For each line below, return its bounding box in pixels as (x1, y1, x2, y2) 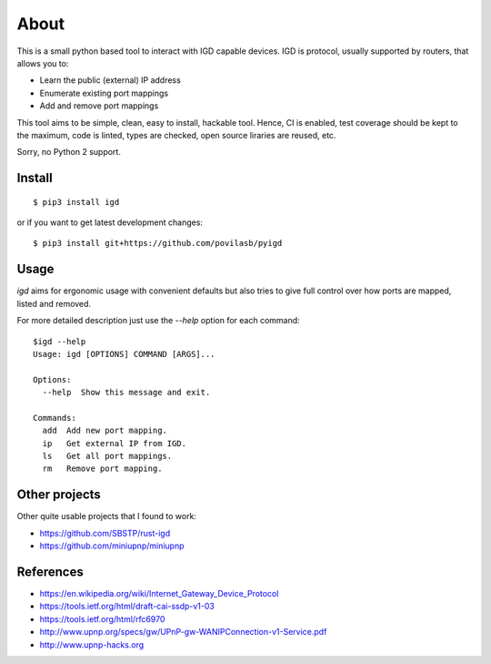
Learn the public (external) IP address (39, 75, 181, 86)
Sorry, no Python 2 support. (16, 147, 122, 158)
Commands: (33, 413, 76, 423)
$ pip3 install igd (33, 197, 120, 207)
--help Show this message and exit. (42, 387, 211, 398)
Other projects (16, 487, 102, 503)
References (16, 564, 84, 579)
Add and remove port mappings (39, 100, 159, 111)
